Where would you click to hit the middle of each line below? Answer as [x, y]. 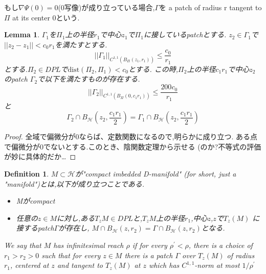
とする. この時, [153, 69]
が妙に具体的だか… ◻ [40, 156]
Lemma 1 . [22, 34]
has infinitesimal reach [88, 245]
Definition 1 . [27, 173]
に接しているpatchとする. [185, 34]
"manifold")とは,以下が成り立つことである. [74, 183]
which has [164, 265]
